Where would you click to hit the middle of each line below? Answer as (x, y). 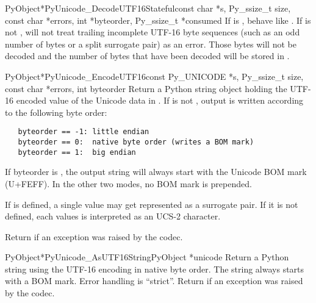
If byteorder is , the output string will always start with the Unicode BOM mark (156, 172)
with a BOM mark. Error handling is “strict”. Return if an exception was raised (154, 281)
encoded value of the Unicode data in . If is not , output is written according (160, 100)
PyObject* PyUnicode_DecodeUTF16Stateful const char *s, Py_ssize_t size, (148, 8)
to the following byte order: (56, 112)
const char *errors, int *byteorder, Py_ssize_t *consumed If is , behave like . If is (158, 20)
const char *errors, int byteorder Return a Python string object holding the (146, 88)
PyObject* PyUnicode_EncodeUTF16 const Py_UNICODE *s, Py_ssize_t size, (154, 76)
